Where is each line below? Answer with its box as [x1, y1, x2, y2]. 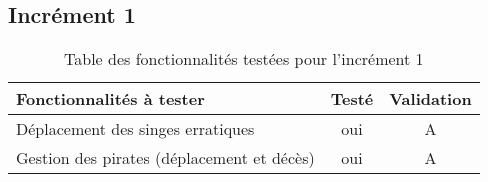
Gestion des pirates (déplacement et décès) [16, 146, 315, 170]
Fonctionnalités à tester [16, 87, 205, 111]
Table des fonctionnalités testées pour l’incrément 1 [64, 47, 424, 71]
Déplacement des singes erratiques [16, 117, 255, 141]
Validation [389, 87, 472, 111]
